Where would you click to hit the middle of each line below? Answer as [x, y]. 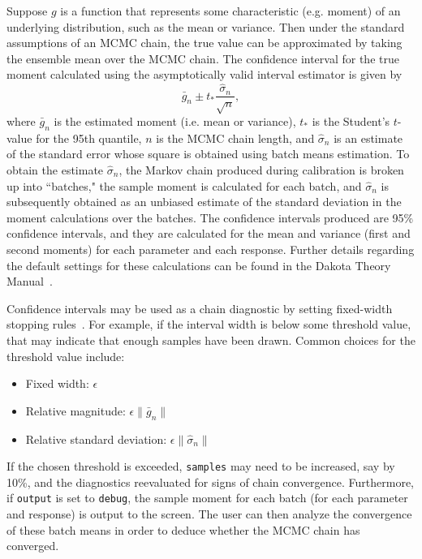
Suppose [27, 11]
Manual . [30, 281]
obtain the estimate [55, 170]
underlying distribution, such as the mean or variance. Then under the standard [206, 26]
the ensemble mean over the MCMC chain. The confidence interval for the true [203, 58]
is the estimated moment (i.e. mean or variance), [175, 121]
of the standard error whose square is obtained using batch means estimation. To [208, 154]
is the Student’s [351, 121]
